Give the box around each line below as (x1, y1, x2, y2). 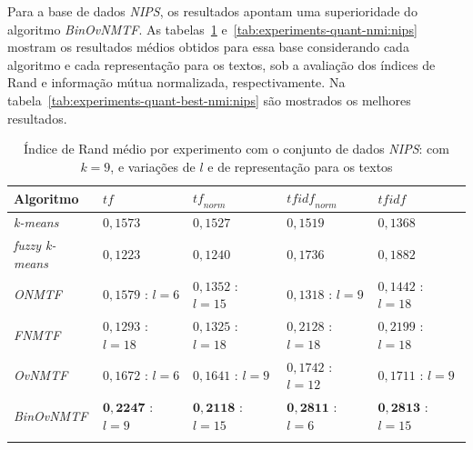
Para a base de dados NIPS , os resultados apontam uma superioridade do (7, 2, 418, 20)
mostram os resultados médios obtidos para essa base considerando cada (7, 37, 409, 56)
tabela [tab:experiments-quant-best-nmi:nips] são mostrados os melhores (7, 90, 411, 109)
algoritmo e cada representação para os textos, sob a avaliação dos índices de (7, 55, 436, 74)
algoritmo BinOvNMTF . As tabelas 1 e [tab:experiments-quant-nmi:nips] (7, 19, 418, 38)
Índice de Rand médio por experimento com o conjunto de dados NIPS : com (24, 139, 449, 158)
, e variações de (110, 156, 196, 175)
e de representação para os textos (207, 156, 393, 175)
